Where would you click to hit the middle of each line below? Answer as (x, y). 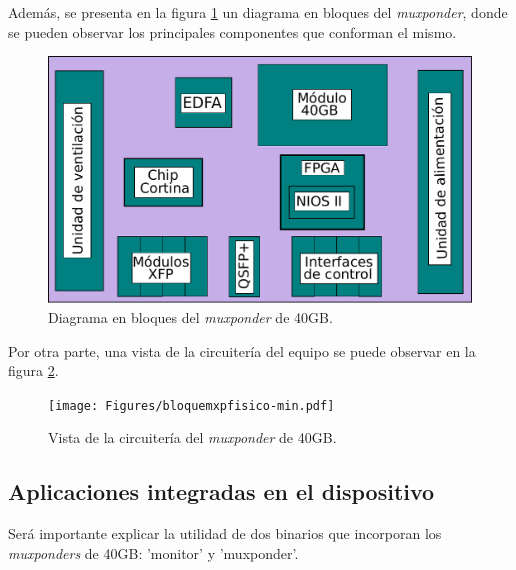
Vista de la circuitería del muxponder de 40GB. (192, 437)
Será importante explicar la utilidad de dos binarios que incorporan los (225, 533)
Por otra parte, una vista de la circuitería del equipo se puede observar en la (242, 350)
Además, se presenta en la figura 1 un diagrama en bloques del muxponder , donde (258, 12)
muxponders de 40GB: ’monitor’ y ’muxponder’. (153, 552)
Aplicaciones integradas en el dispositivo (221, 491)
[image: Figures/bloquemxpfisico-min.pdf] (191, 405)
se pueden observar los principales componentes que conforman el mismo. (232, 31)
